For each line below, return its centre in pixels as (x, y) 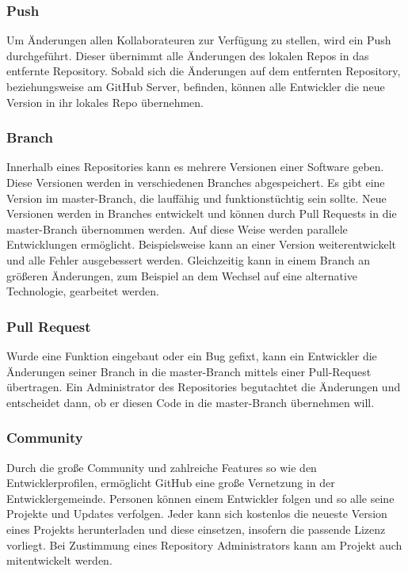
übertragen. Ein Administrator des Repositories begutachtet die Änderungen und (204, 387)
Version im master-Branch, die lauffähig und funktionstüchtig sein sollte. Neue (196, 198)
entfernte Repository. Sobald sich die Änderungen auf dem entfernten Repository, (204, 71)
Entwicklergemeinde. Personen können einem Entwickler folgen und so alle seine (200, 498)
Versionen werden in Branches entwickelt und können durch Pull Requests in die (202, 213)
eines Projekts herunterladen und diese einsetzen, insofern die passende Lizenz (196, 529)
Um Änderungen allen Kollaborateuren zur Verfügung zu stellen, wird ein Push (199, 40)
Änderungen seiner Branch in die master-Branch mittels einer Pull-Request (189, 371)
